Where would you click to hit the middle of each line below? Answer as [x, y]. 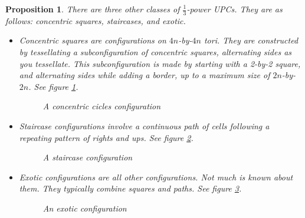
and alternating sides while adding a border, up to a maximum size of [145, 75]
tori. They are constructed [251, 40]
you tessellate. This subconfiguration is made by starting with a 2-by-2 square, [160, 63]
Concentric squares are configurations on [93, 40]
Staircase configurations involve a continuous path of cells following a [144, 125]
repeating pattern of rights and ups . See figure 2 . [106, 137]
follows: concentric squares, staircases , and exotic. [96, 20]
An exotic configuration [85, 208]
